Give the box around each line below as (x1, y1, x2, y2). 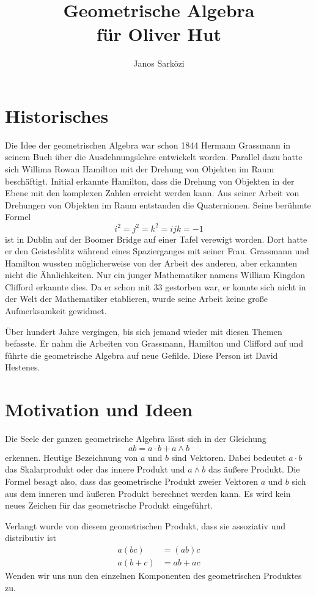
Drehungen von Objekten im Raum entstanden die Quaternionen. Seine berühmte (5, 198, 311, 211)
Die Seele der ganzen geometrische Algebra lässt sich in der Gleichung (5, 432, 266, 445)
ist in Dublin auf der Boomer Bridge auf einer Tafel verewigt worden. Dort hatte (5, 232, 307, 245)
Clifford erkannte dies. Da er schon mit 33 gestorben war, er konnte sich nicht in (5, 280, 306, 293)
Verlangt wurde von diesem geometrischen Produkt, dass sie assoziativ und (5, 519, 285, 532)
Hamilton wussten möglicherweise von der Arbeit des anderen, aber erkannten (5, 256, 298, 269)
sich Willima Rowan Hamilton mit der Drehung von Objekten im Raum (5, 163, 274, 175)
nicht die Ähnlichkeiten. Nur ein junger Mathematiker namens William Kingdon (5, 268, 306, 281)
